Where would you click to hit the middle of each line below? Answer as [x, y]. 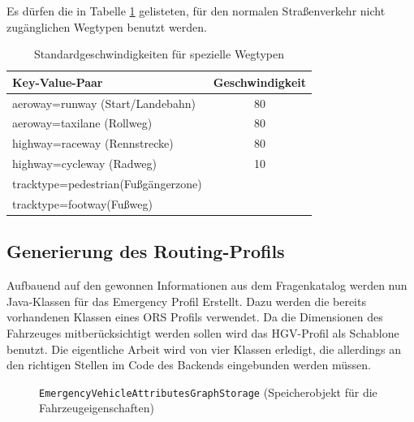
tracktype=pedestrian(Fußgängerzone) [107, 183]
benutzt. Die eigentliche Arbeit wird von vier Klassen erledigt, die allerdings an [204, 349]
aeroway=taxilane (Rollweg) [82, 123]
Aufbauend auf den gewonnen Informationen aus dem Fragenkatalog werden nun [207, 285]
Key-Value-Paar [58, 82]
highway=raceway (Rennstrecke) [93, 143]
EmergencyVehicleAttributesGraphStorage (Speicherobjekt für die [208, 392]
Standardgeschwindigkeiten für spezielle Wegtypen [159, 54]
